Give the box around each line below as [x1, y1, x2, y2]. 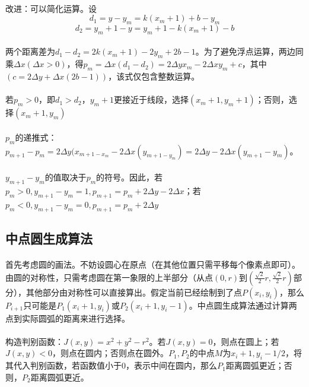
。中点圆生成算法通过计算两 [189, 299, 297, 311]
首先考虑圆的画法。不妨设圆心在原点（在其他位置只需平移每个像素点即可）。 [5, 258, 300, 270]
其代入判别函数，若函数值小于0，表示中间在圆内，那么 [5, 359, 217, 372]
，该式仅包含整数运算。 [108, 69, 200, 82]
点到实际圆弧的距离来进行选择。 [5, 312, 130, 324]
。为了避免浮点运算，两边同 [195, 45, 304, 58]
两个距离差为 [5, 45, 55, 58]
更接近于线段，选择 [114, 93, 189, 106]
